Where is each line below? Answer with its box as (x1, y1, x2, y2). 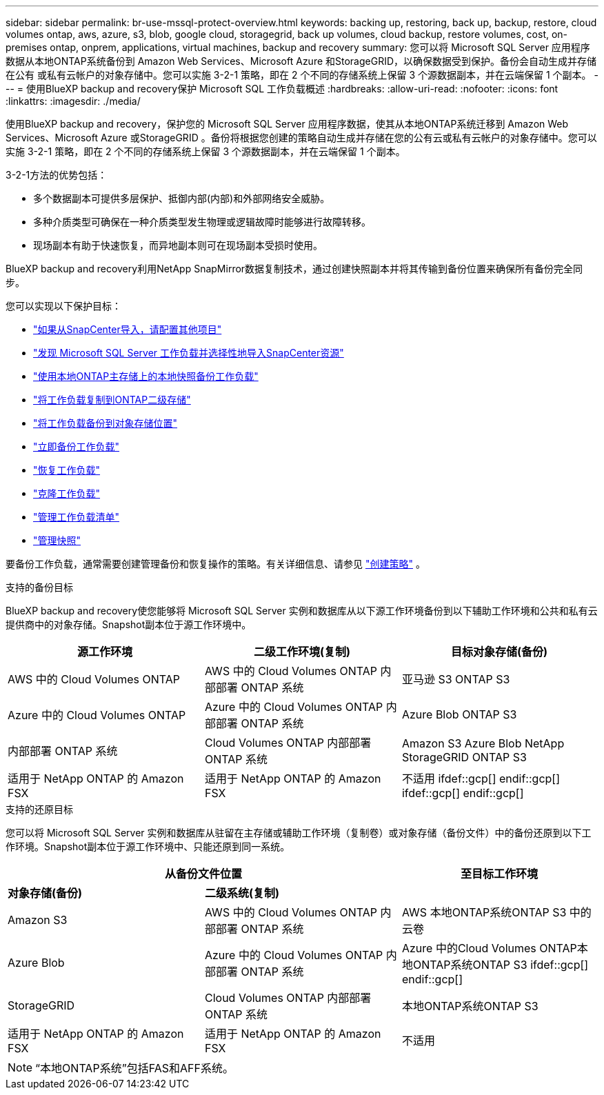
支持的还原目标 (6, 803, 73, 815)
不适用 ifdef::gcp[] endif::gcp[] (401, 772, 561, 785)
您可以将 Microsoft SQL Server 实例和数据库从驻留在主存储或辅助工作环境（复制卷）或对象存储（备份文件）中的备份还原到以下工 (6, 827, 592, 838)
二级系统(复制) (204, 886, 280, 900)
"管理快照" (33, 534, 81, 546)
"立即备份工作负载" (33, 441, 120, 452)
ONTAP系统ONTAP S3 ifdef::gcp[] (412, 958, 589, 972)
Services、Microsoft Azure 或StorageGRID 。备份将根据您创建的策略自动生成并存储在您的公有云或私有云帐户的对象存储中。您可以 (6, 132, 597, 143)
